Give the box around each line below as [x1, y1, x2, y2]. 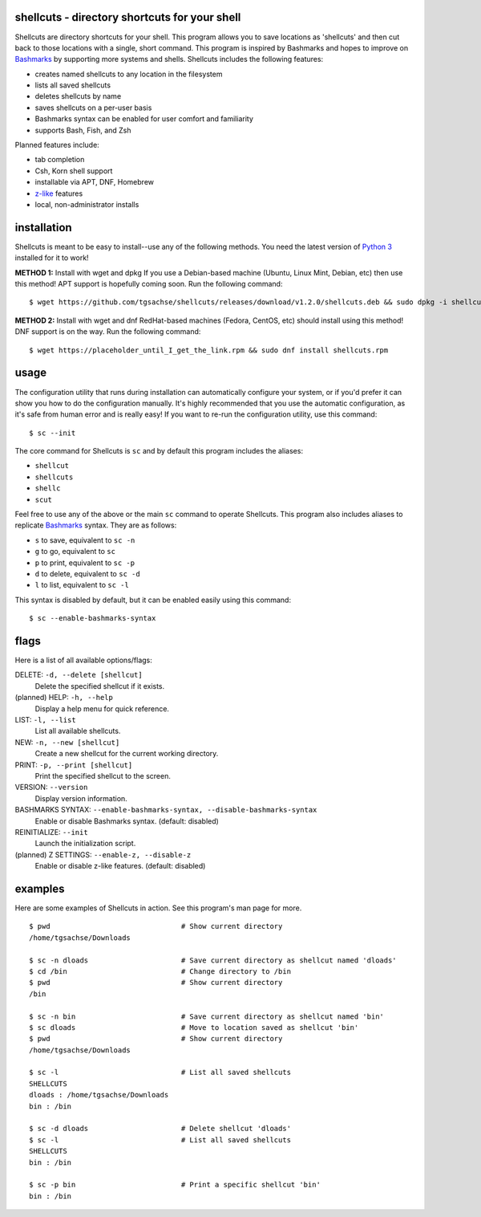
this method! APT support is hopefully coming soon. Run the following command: [14, 279, 283, 289]
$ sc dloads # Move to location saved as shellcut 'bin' [29, 1023, 359, 1032]
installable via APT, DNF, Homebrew [34, 177, 154, 187]
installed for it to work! [14, 253, 89, 263]
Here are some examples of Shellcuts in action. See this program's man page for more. [14, 903, 302, 913]
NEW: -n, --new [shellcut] [14, 737, 120, 747]
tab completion [34, 155, 85, 165]
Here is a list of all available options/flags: [14, 655, 152, 665]
